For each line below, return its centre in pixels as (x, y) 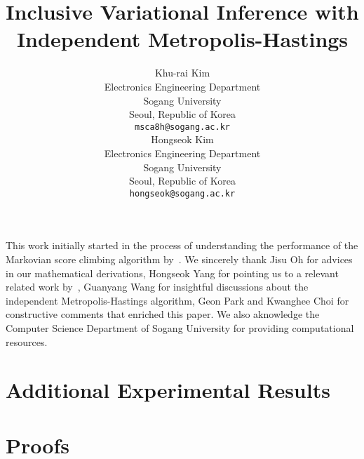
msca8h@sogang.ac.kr (182, 127)
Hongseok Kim (182, 139)
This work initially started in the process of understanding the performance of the (182, 245)
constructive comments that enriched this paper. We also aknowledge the (163, 314)
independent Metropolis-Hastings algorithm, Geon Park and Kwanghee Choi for (177, 300)
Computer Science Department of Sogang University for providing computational (180, 327)
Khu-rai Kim (182, 73)
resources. (27, 341)
